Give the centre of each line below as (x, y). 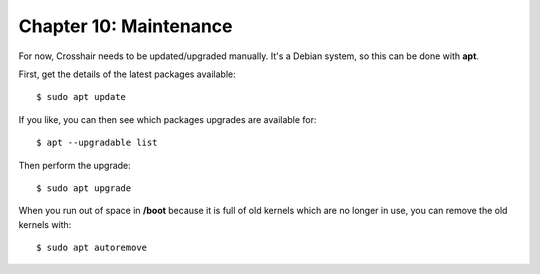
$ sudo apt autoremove (92, 248)
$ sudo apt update (81, 97)
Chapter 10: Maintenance (125, 26)
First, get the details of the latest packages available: (127, 74)
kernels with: (45, 224)
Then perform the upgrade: (75, 165)
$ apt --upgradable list (97, 143)
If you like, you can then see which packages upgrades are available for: (167, 119)
